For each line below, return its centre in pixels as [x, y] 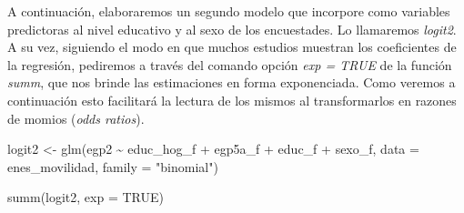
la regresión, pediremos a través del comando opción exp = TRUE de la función [230, 64]
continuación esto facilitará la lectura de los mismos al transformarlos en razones [232, 100]
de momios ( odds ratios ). [76, 118]
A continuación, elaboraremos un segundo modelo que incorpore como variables [229, 11]
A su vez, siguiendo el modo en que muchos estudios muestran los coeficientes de [232, 47]
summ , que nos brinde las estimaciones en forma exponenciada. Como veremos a [232, 82]
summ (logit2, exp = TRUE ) [86, 197]
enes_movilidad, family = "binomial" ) [113, 166]
